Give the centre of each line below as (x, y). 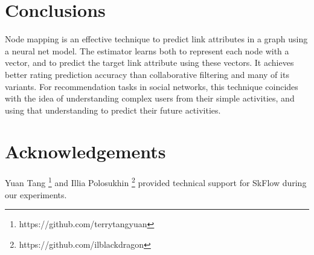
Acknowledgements (85, 151)
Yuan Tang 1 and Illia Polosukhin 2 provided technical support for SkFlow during (156, 182)
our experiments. (36, 194)
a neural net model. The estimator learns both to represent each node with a (147, 50)
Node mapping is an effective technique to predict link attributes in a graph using (156, 39)
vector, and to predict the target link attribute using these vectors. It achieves (149, 63)
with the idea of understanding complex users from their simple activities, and (150, 98)
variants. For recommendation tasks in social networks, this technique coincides (152, 86)
